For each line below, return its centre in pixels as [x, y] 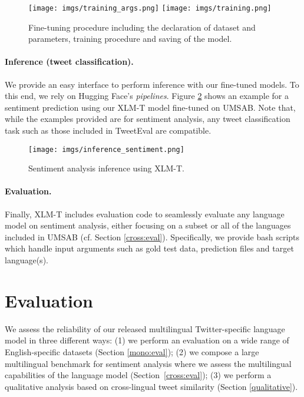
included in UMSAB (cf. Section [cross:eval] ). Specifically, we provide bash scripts [152, 236]
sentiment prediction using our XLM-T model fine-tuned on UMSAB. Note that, [150, 107]
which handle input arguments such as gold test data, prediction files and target [149, 248]
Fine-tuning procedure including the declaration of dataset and [142, 27]
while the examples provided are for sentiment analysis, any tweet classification [148, 119]
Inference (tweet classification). [69, 62]
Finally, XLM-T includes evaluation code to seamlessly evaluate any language [145, 214]
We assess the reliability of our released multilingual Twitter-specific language [145, 328]
